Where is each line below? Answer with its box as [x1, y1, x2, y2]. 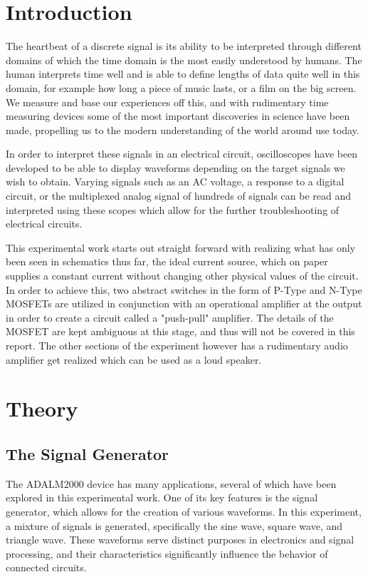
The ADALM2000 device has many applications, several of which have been [6, 476, 337, 491]
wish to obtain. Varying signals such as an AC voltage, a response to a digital [6, 174, 345, 189]
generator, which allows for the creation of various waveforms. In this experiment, [6, 504, 362, 519]
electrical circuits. [6, 216, 83, 231]
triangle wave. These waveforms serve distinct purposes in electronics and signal [6, 532, 354, 547]
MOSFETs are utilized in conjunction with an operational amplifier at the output [6, 296, 362, 311]
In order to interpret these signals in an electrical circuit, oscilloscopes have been [6, 146, 358, 161]
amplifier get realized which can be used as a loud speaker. [6, 352, 262, 367]
